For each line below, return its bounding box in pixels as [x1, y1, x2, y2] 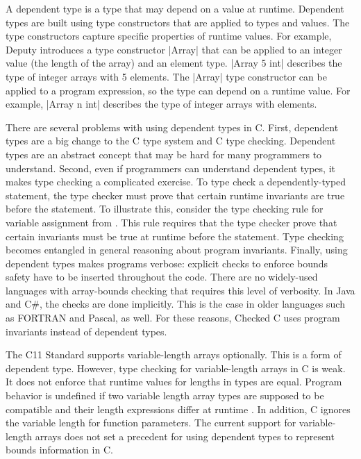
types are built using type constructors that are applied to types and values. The [6, 15, 350, 29]
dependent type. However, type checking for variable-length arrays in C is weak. [6, 360, 346, 375]
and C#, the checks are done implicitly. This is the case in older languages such [6, 297, 345, 311]
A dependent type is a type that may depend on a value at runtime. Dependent [6, 1, 344, 15]
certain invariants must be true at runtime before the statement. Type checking [6, 228, 344, 243]
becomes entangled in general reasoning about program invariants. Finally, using [6, 242, 348, 257]
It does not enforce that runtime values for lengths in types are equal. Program [6, 374, 342, 389]
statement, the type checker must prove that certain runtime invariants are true [6, 187, 345, 202]
